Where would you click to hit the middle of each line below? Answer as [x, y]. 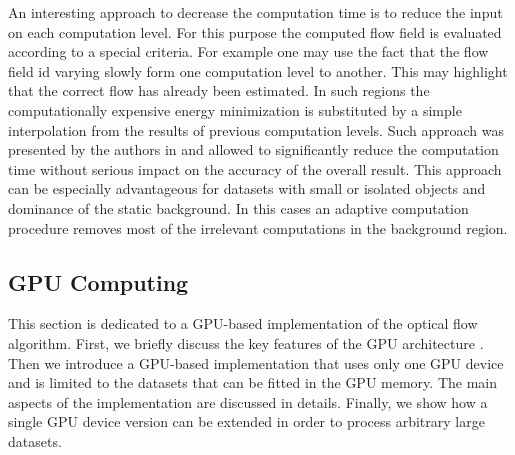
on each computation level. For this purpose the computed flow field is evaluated [255, 31]
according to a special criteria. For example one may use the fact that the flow [248, 51]
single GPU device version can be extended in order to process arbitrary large [246, 421]
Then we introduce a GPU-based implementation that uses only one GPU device [256, 362]
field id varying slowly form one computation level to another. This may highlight [258, 70]
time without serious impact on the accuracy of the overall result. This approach [255, 168]
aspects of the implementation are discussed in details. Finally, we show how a [248, 401]
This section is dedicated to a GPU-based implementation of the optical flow [243, 323]
